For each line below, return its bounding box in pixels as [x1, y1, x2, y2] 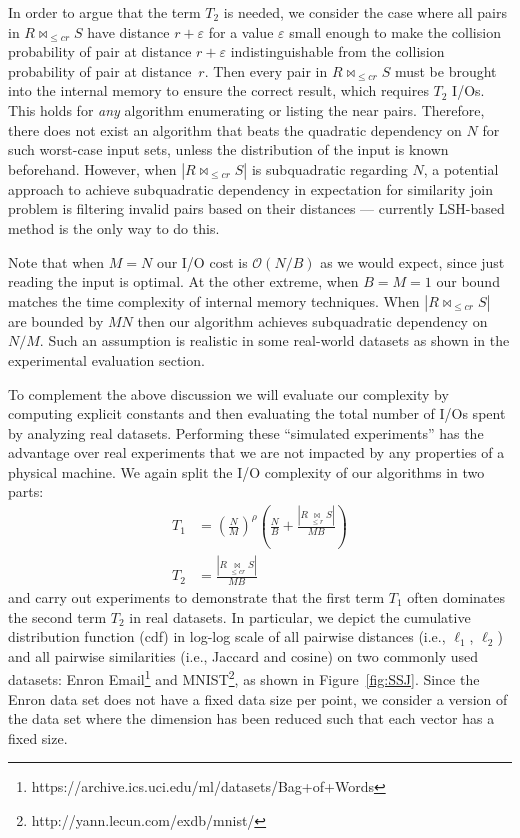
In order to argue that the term [8, 2, 201, 22]
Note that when [8, 251, 105, 272]
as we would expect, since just [320, 251, 505, 272]
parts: [8, 481, 44, 502]
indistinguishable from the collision [230, 41, 445, 62]
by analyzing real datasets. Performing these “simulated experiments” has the [8, 422, 484, 443]
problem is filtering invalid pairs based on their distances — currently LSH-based [8, 198, 505, 219]
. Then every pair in [204, 60, 328, 81]
